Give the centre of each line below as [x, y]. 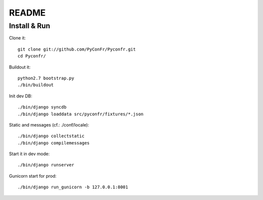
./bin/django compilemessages [54, 143]
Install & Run [30, 26]
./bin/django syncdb [42, 107]
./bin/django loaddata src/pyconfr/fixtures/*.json [81, 114]
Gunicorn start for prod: [33, 176]
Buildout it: [20, 67]
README [27, 13]
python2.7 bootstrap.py [46, 78]
